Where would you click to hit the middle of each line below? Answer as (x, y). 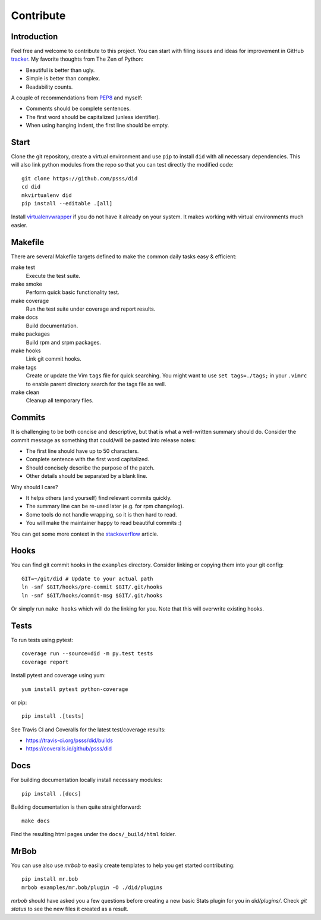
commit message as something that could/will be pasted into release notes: (103, 440)
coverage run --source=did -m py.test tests (88, 654)
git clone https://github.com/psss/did (80, 178)
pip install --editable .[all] (67, 204)
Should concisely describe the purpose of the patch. (90, 468)
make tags (24, 367)
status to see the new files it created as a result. (70, 909)
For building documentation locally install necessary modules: (87, 780)
